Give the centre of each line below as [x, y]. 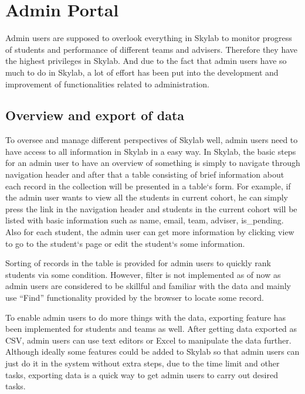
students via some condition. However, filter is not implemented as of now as [143, 274]
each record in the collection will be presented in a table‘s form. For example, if [148, 186]
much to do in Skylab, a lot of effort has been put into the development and [142, 72]
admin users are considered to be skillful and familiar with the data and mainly [148, 286]
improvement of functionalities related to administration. [107, 84]
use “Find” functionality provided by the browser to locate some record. [135, 298]
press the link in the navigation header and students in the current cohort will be [151, 208]
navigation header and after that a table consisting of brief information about [145, 174]
